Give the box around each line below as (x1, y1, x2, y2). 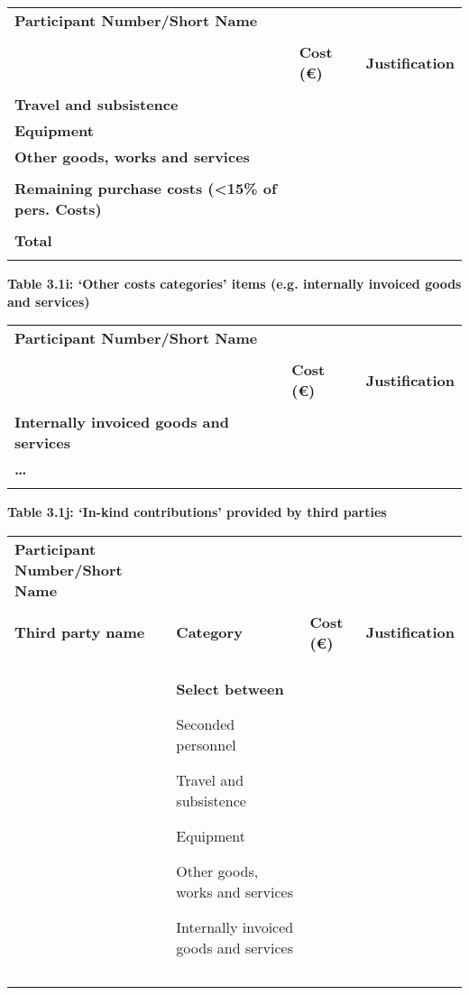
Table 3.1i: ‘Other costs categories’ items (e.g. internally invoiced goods (7, 274, 462, 292)
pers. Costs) (14, 198, 102, 219)
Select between (176, 677, 284, 699)
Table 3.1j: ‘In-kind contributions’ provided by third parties (7, 502, 387, 521)
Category (176, 622, 243, 643)
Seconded (176, 713, 235, 734)
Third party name (14, 622, 145, 643)
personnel (176, 733, 236, 755)
